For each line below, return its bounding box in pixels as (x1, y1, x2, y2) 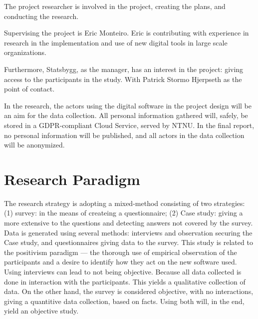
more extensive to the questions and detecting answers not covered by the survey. (4, 217, 253, 228)
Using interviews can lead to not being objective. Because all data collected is (4, 266, 242, 276)
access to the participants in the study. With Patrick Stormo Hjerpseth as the (4, 73, 242, 84)
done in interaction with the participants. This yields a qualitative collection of (4, 276, 246, 286)
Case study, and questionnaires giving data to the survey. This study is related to (4, 237, 253, 247)
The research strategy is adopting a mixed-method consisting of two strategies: (4, 197, 245, 208)
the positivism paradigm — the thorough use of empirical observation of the (4, 246, 237, 257)
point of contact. (4, 83, 55, 94)
